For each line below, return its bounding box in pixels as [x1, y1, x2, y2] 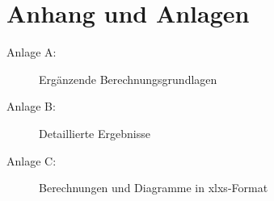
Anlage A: [6, 44, 57, 61]
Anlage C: [6, 152, 57, 169]
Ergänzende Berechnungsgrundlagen [39, 70, 217, 87]
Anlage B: [6, 98, 56, 115]
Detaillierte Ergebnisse [39, 124, 150, 141]
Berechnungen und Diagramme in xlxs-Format [39, 179, 268, 196]
